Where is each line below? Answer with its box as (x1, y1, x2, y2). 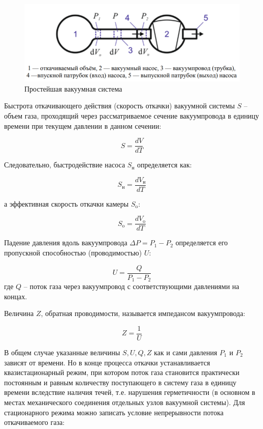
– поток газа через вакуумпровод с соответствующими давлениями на (23, 281, 240, 292)
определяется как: (137, 159, 192, 170)
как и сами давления (154, 347, 217, 358)
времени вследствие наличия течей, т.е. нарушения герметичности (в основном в (4, 387, 255, 397)
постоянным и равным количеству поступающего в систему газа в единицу (4, 377, 237, 387)
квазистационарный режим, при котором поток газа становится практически (4, 367, 240, 378)
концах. (4, 291, 27, 301)
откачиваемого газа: (4, 417, 65, 427)
